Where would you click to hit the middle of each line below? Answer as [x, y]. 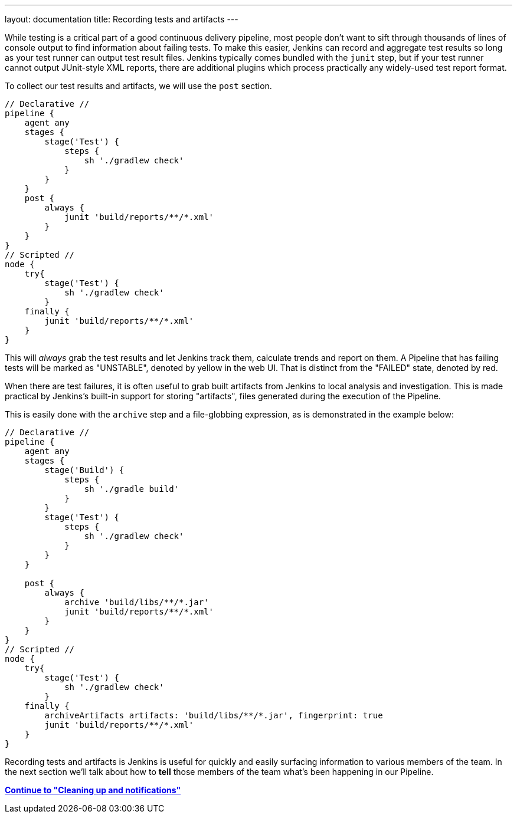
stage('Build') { [84, 470]
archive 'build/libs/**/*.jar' [137, 602]
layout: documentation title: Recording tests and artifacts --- [122, 19]
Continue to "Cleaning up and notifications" [93, 790]
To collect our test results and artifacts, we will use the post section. [138, 86]
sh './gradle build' [132, 489]
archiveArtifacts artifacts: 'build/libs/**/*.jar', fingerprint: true [214, 715]
